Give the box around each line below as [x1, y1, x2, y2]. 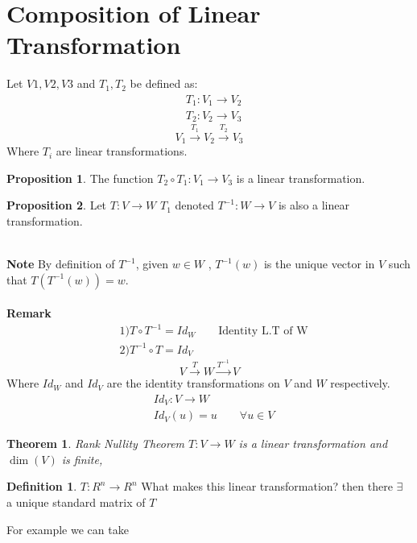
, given [135, 255, 169, 272]
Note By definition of [6, 255, 115, 272]
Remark [6, 305, 52, 321]
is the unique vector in [263, 255, 375, 272]
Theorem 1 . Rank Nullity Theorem [6, 435, 185, 452]
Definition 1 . [6, 478, 77, 495]
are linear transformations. [56, 143, 188, 160]
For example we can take [6, 520, 129, 537]
